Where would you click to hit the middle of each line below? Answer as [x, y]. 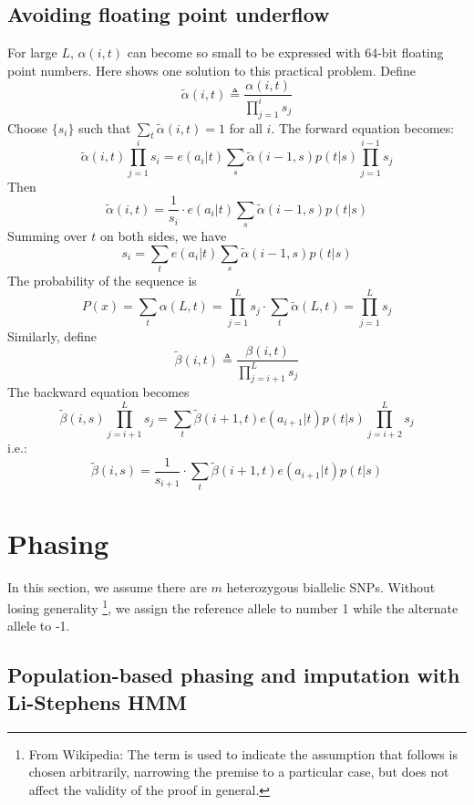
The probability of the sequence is [102, 280]
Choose [28, 127]
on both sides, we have [163, 235]
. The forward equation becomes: [363, 127]
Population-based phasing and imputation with [234, 675]
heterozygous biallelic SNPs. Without [331, 586]
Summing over [47, 235]
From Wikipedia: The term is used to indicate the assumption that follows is [243, 753]
